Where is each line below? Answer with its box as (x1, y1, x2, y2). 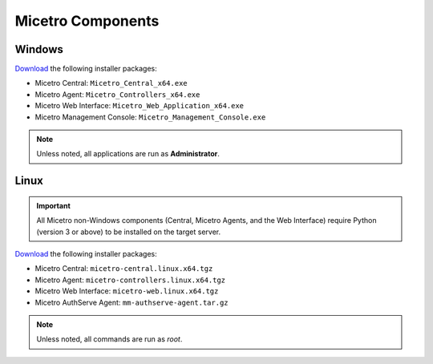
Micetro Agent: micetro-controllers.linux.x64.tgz (34, 275, 226, 285)
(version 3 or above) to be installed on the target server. (36, 227, 221, 237)
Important (36, 200, 71, 210)
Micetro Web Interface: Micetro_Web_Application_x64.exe (34, 101, 245, 111)
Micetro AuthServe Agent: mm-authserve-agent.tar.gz (34, 297, 229, 307)
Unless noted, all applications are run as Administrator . (36, 149, 221, 159)
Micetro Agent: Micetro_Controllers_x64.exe (34, 89, 200, 99)
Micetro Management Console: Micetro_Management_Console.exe (34, 112, 266, 122)
